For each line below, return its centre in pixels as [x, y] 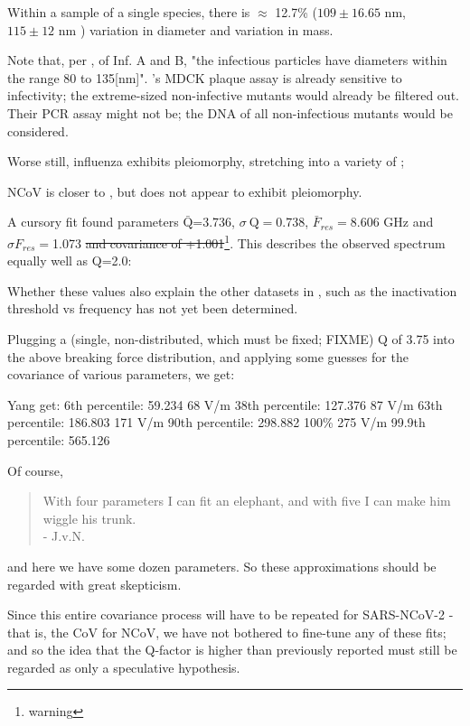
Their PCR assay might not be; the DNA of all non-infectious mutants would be [230, 112]
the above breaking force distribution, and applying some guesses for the [208, 356]
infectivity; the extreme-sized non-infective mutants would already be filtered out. [233, 95]
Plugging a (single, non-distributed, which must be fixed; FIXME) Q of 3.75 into [231, 338]
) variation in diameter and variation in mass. [207, 29]
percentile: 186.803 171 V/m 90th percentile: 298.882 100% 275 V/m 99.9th [216, 422]
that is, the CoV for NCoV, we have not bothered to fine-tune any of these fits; [227, 632]
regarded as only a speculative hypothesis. [124, 667]
